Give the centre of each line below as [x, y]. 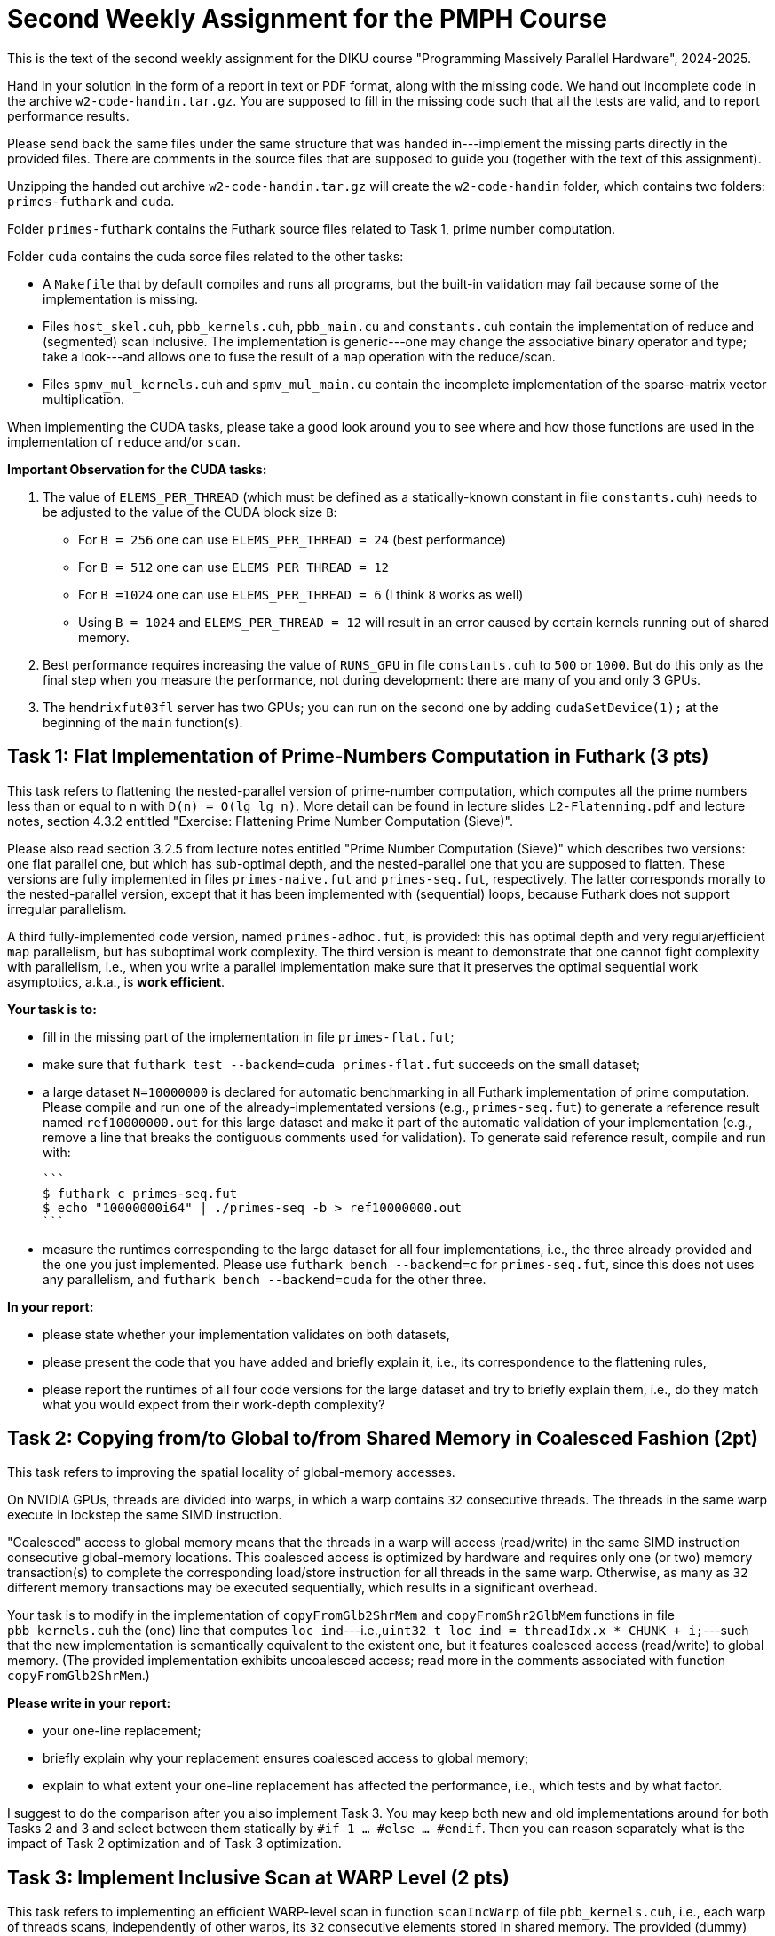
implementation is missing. [120, 298]
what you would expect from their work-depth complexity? [214, 1404]
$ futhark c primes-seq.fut [140, 1193]
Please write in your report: [89, 1703]
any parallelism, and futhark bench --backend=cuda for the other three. [265, 1279]
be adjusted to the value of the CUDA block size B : [190, 512]
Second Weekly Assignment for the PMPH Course [308, 19]
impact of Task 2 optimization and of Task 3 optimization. [174, 1844]
